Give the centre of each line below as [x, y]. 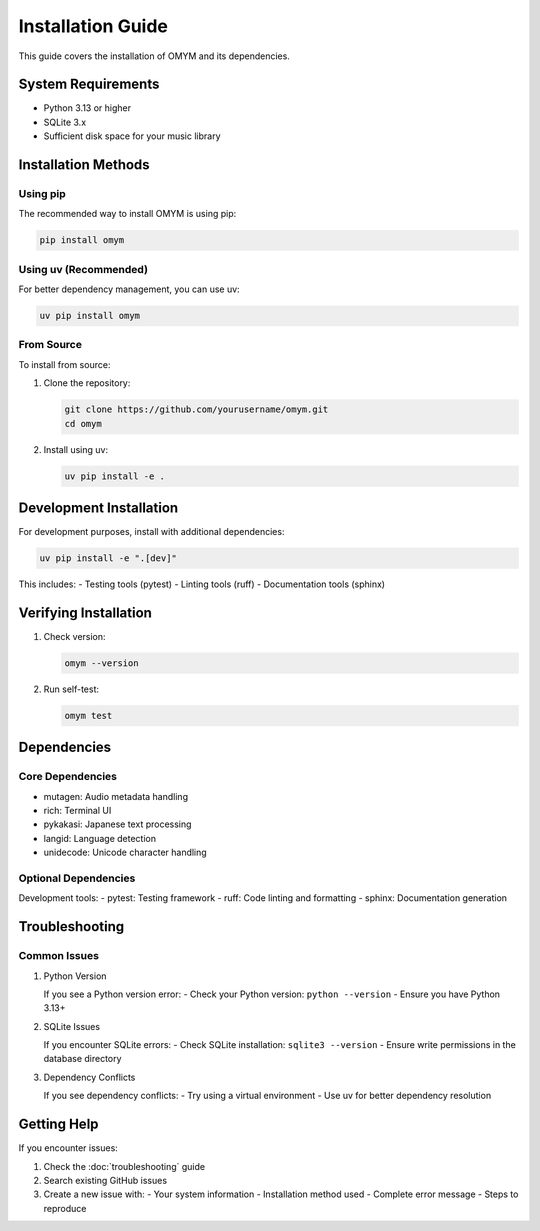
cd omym [83, 423]
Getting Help [58, 1124]
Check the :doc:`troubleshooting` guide [124, 1166]
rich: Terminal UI [77, 811]
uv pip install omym [89, 316]
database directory [82, 1059]
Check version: [74, 636]
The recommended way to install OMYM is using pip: [127, 214]
